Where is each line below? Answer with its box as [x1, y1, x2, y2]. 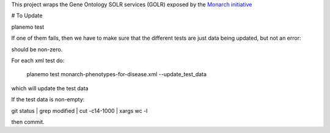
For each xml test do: [11, 57, 65, 64]
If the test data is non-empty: [11, 96, 85, 103]
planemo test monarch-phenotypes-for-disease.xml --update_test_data [26, 71, 207, 78]
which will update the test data [11, 84, 89, 92]
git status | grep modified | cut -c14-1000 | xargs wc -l [11, 107, 148, 114]
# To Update [11, 12, 43, 20]
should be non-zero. [11, 46, 63, 53]
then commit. [11, 118, 45, 125]
